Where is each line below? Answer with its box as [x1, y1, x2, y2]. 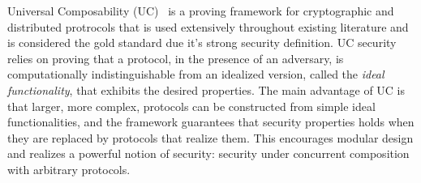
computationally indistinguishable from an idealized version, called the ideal [7, 66, 384, 83]
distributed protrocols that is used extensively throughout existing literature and [7, 18, 409, 35]
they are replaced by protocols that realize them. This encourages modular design [7, 129, 414, 146]
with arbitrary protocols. [7, 160, 131, 177]
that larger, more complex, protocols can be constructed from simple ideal [7, 97, 376, 114]
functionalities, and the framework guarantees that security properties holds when [7, 113, 415, 130]
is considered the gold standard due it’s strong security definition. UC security [7, 34, 397, 51]
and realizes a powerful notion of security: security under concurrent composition [7, 145, 410, 162]
